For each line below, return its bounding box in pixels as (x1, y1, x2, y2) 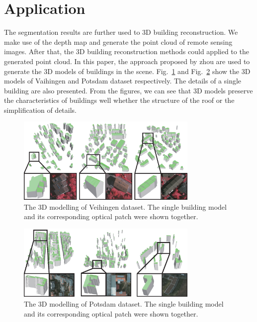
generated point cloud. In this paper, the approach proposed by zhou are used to (4, 56, 250, 66)
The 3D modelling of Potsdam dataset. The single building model (24, 298, 224, 309)
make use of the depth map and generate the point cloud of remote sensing (4, 36, 233, 47)
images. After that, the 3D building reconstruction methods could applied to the (4, 46, 249, 57)
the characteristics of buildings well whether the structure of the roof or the (4, 95, 235, 105)
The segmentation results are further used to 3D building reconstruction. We (4, 27, 238, 37)
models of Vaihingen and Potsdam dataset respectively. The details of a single (4, 76, 242, 86)
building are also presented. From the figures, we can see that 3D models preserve (4, 85, 253, 95)
